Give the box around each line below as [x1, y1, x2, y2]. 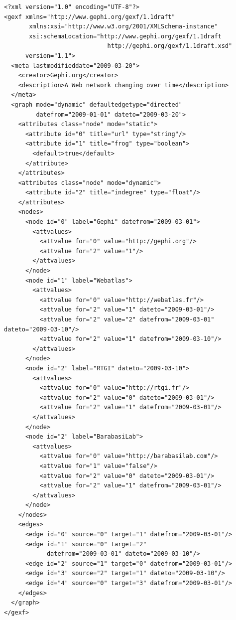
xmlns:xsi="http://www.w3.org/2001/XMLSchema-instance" [29, 23, 218, 30]
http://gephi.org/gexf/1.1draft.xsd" [107, 42, 233, 50]
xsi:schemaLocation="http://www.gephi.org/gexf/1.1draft [29, 32, 222, 40]
